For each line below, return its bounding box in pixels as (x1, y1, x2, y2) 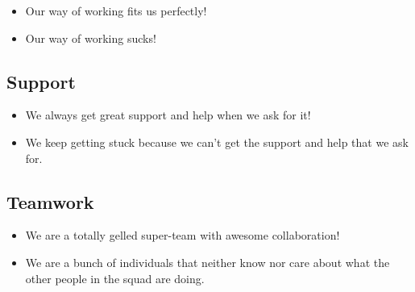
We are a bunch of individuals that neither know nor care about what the (25, 253, 390, 270)
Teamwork (6, 189, 94, 214)
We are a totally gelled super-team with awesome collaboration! (25, 227, 340, 244)
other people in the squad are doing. (25, 269, 205, 286)
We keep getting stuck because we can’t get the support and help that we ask (25, 133, 409, 150)
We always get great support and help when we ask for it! (25, 106, 311, 123)
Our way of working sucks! (25, 29, 156, 46)
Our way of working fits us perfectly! (25, 2, 207, 19)
